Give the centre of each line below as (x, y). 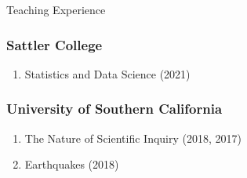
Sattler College (54, 44)
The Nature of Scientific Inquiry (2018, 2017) (133, 138)
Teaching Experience (56, 9)
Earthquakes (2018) (72, 164)
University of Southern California (114, 109)
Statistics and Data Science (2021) (107, 73)
